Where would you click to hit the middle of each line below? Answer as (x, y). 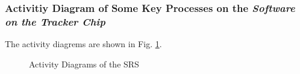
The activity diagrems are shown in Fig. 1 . (83, 44)
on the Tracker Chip (55, 21)
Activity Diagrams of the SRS (84, 64)
